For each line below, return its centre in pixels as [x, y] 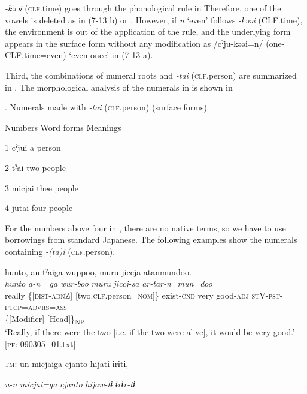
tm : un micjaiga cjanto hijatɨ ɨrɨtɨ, [67, 364]
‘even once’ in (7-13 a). [111, 55]
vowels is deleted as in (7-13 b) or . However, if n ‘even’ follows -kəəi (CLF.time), [154, 19]
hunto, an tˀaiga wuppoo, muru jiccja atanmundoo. [98, 271]
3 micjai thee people [42, 187]
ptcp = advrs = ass [36, 307]
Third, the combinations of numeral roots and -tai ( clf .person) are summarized [151, 75]
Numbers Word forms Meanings [63, 127]
